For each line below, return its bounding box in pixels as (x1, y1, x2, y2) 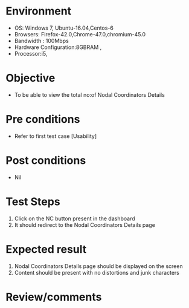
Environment (5, 4, 72, 18)
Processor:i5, (14, 50, 48, 57)
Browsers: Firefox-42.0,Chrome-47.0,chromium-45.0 (14, 30, 146, 38)
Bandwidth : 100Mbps (14, 37, 69, 44)
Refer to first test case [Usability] (14, 132, 97, 140)
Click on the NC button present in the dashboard (14, 215, 135, 222)
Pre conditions (5, 113, 80, 126)
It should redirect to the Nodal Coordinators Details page (14, 221, 155, 228)
